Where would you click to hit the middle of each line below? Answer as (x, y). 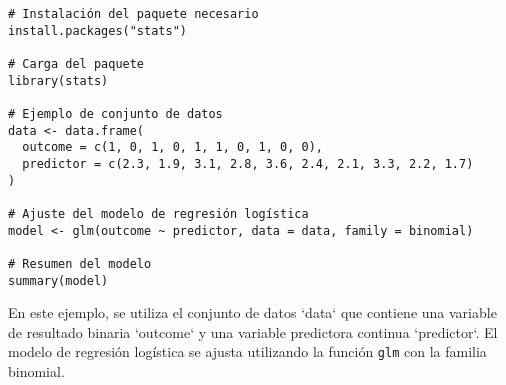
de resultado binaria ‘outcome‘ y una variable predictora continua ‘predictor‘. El (253, 331)
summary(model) (58, 280)
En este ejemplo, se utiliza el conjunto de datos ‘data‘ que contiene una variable (252, 312)
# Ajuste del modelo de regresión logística (158, 213)
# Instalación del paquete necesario (133, 14)
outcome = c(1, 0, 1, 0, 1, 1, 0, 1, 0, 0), (172, 147)
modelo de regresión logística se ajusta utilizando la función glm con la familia (247, 351)
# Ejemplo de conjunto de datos (115, 113)
